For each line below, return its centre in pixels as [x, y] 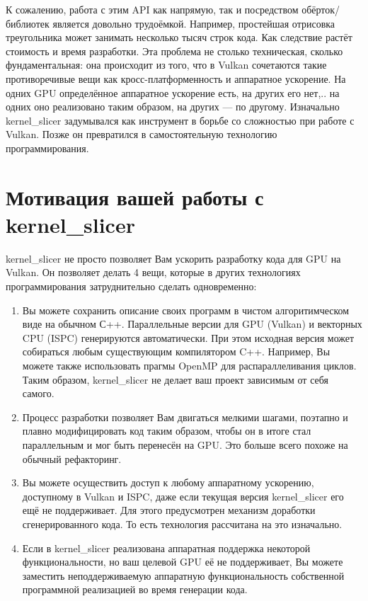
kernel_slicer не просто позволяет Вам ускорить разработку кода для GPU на [173, 258]
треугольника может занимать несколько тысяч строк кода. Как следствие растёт [179, 37]
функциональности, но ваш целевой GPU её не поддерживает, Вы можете [183, 562]
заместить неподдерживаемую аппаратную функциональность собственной [183, 575]
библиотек [28, 23]
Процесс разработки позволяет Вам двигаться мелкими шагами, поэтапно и [185, 417]
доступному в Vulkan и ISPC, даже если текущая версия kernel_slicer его [183, 496]
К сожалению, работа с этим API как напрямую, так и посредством [152, 9]
